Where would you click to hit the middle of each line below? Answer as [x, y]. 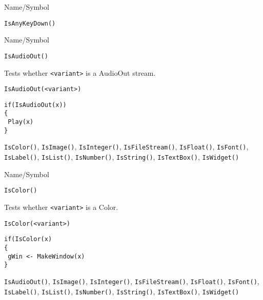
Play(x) [21, 122]
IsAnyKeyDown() [30, 23]
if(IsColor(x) [28, 239]
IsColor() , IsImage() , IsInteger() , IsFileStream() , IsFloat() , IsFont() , [126, 147]
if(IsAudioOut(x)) [35, 105]
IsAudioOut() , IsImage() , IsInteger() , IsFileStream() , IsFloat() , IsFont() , [132, 281]
